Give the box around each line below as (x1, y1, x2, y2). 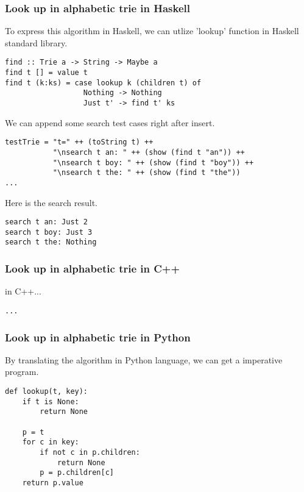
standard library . (5, 36, 68, 49)
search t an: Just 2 (5, 218, 88, 227)
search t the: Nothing (5, 238, 97, 247)
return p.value (22, 478, 83, 487)
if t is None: (22, 397, 79, 406)
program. (5, 365, 39, 378)
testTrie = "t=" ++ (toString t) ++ (5, 138, 154, 147)
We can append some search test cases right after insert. (5, 116, 215, 129)
